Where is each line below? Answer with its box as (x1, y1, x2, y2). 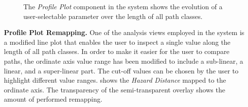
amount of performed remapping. (4, 94, 103, 104)
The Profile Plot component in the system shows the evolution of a (23, 1, 223, 11)
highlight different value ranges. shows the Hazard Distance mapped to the (4, 75, 226, 85)
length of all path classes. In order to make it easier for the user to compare (4, 46, 230, 56)
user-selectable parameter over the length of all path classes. (23, 11, 203, 21)
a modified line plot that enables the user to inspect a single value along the (4, 36, 230, 47)
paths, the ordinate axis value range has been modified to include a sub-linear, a (4, 55, 243, 66)
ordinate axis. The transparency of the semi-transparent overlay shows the (4, 84, 225, 94)
